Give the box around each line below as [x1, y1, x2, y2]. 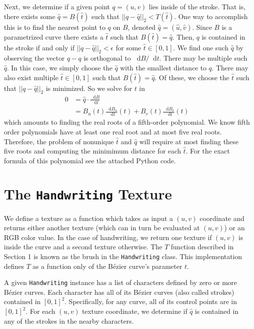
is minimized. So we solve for [45, 83, 132, 93]
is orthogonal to [84, 53, 131, 63]
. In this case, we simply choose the [7, 62, 113, 72]
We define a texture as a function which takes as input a [4, 213, 173, 223]
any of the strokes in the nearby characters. [4, 315, 134, 326]
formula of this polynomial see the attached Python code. [4, 155, 176, 165]
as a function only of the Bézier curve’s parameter [32, 261, 182, 271]
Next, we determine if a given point [4, 1, 110, 11]
